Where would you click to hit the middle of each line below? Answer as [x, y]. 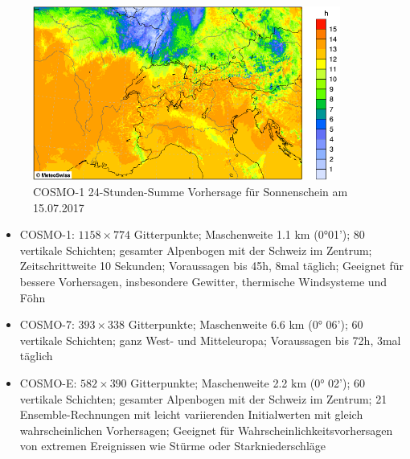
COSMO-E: [48, 382]
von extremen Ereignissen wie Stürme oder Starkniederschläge [173, 446]
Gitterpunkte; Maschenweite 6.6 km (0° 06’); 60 [246, 324]
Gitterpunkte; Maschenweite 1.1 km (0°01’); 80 [249, 234]
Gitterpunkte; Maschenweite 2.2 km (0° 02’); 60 [248, 382]
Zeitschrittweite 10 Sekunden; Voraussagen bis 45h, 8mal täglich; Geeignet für [212, 266]
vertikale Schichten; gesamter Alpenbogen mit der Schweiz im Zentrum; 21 [203, 398]
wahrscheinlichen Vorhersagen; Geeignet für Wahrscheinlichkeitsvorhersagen [206, 430]
